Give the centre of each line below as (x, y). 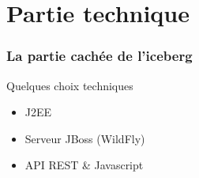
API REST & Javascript (84, 165)
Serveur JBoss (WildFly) (85, 138)
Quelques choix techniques (70, 85)
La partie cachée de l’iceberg (99, 56)
